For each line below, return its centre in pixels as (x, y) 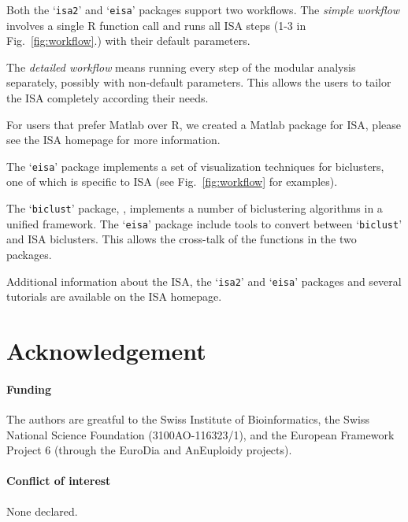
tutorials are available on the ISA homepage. (114, 296)
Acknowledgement (106, 350)
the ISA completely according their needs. (108, 98)
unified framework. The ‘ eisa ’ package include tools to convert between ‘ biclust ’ (204, 223)
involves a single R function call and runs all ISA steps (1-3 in (156, 25)
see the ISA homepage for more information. (113, 140)
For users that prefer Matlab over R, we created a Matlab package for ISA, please (204, 124)
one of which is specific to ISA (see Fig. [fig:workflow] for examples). (172, 181)
